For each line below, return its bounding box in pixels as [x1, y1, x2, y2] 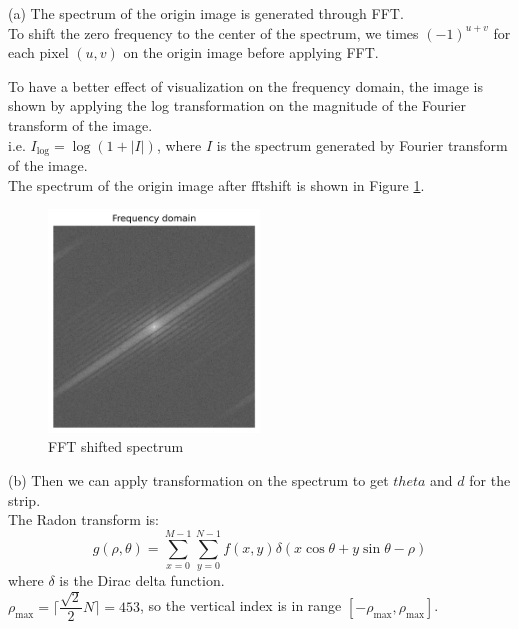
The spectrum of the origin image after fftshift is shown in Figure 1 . [8, 174, 425, 195]
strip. [8, 489, 41, 510]
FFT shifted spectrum [48, 436, 184, 457]
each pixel [8, 42, 69, 63]
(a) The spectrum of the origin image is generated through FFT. [8, 3, 404, 23]
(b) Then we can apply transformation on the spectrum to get [8, 469, 389, 490]
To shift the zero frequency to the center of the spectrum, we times [8, 22, 419, 43]
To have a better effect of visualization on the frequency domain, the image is [8, 75, 484, 96]
